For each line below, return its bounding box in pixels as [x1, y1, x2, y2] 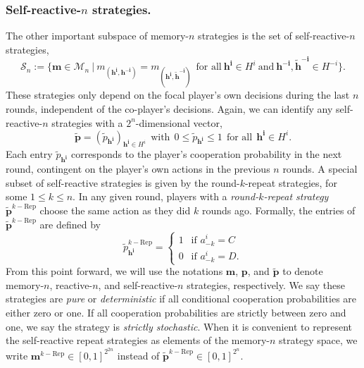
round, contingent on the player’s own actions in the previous [6, 161, 270, 176]
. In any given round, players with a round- [73, 189, 259, 204]
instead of [117, 348, 160, 362]
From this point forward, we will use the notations [6, 264, 223, 278]
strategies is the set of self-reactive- [198, 28, 350, 43]
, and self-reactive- [98, 277, 178, 292]
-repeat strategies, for [244, 175, 337, 190]
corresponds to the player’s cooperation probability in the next [70, 147, 342, 161]
